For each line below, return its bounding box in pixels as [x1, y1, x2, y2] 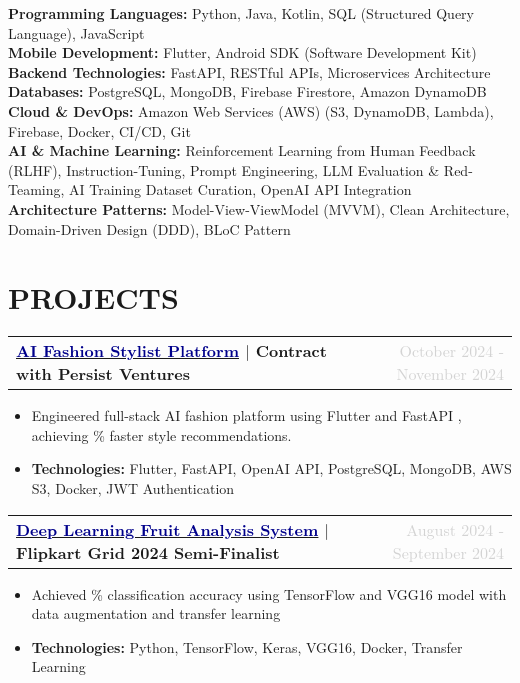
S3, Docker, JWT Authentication [31, 478, 235, 499]
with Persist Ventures [16, 362, 191, 386]
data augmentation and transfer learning [31, 603, 281, 624]
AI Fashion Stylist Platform [16, 339, 239, 363]
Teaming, [8, 179, 65, 200]
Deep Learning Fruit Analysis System [16, 517, 319, 541]
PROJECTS [8, 277, 179, 318]
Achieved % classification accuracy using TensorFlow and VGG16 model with [31, 583, 507, 604]
